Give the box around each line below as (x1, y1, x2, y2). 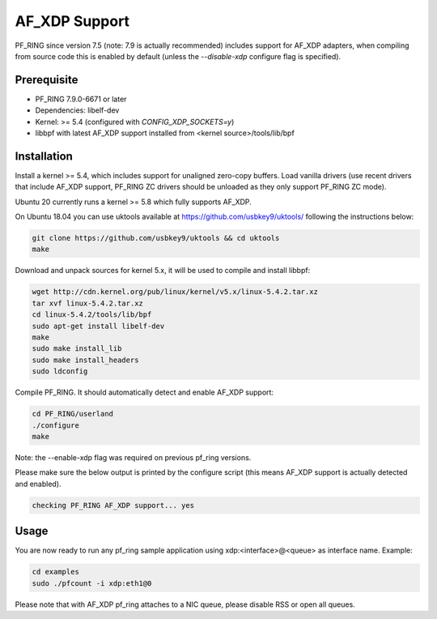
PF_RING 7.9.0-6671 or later (35, 94, 127, 104)
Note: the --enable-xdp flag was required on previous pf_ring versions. (15, 452, 252, 462)
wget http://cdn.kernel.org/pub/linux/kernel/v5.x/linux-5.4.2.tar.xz (32, 288, 319, 297)
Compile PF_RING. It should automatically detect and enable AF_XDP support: (15, 387, 274, 397)
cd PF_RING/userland (32, 409, 113, 419)
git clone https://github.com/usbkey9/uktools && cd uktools (32, 233, 280, 243)
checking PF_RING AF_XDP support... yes (32, 501, 194, 510)
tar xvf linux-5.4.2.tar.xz (32, 298, 143, 308)
